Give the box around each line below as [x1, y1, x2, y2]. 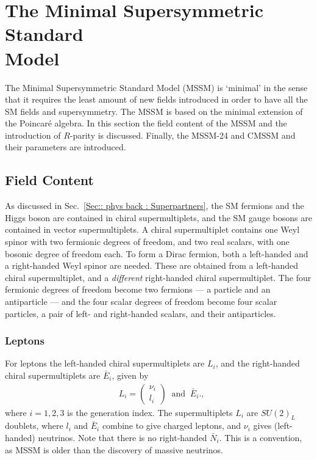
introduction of [5, 128, 61, 141]
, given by [112, 369, 149, 382]
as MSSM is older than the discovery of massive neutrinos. [5, 443, 223, 456]
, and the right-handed [215, 357, 300, 370]
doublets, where [5, 419, 63, 432]
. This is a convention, [219, 431, 302, 444]
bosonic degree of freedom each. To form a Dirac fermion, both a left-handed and [5, 247, 308, 260]
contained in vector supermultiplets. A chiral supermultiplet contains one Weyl [5, 223, 300, 236]
